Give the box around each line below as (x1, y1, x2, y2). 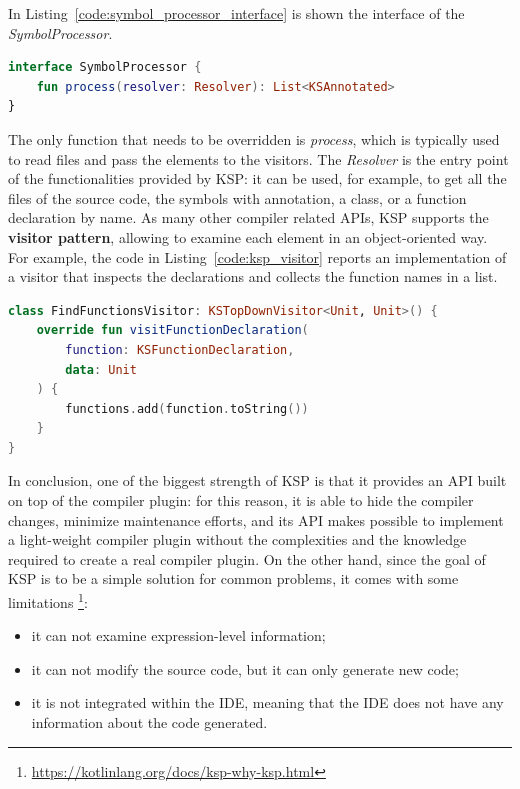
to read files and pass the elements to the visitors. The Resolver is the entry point (8, 148, 509, 169)
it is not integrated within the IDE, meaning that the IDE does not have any (31, 692, 504, 713)
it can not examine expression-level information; (31, 625, 326, 646)
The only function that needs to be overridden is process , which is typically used (8, 128, 500, 149)
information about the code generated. (31, 712, 268, 733)
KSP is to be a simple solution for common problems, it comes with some (8, 568, 459, 589)
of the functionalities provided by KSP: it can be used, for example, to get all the (8, 168, 507, 189)
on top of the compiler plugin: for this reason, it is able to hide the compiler (8, 490, 474, 511)
